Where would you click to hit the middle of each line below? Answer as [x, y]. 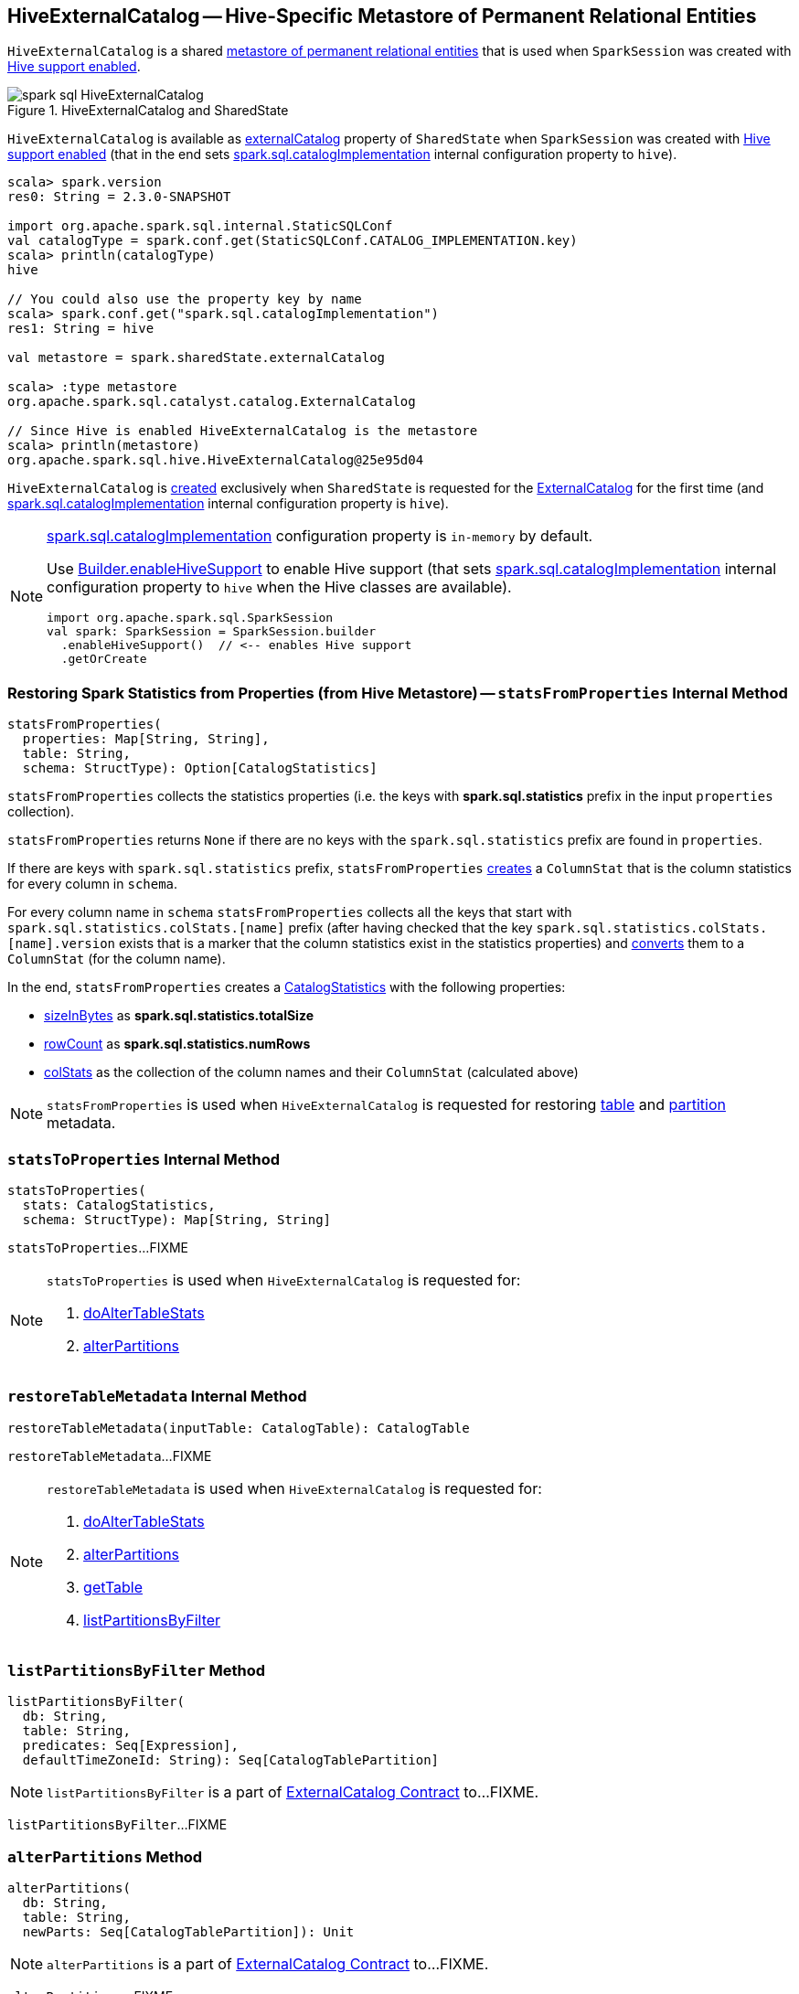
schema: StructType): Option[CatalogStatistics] [200, 768]
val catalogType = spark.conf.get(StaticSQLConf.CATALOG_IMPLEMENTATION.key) [293, 241]
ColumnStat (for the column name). [117, 959]
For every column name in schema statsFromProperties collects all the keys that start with [290, 912]
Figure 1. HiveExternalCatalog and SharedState [148, 111]
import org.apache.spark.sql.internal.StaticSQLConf [200, 226]
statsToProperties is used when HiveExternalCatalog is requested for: [284, 1280]
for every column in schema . [93, 884]
